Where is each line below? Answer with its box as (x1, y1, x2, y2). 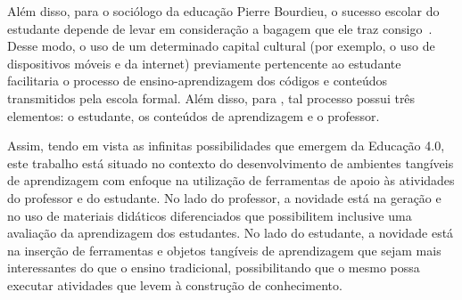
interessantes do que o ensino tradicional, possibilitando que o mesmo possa (7, 258, 420, 277)
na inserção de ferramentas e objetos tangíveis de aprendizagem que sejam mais (7, 240, 441, 259)
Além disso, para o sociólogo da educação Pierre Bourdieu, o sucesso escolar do (7, 2, 440, 20)
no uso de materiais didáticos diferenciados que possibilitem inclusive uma (7, 206, 412, 224)
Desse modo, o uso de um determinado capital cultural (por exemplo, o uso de (7, 36, 435, 55)
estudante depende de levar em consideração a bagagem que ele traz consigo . (7, 19, 433, 37)
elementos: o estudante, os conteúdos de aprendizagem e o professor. (7, 106, 380, 125)
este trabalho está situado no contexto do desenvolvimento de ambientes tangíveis (7, 153, 454, 172)
